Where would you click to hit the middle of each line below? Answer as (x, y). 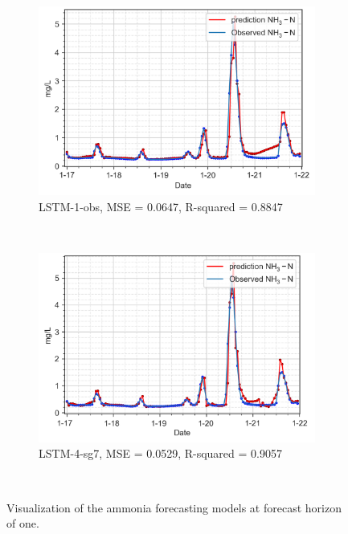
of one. (23, 523)
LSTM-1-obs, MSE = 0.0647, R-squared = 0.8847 (161, 207)
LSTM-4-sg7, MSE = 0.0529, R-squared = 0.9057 (160, 453)
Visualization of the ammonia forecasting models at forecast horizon (174, 507)
